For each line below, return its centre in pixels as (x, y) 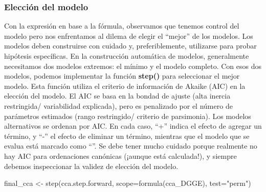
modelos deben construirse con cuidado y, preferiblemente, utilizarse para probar (130, 46)
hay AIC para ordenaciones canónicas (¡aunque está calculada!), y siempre (120, 155)
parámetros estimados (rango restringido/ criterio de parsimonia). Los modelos (128, 116)
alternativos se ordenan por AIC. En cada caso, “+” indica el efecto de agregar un (133, 126)
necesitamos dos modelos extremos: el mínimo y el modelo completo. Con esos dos (133, 66)
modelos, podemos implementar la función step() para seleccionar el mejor (122, 76)
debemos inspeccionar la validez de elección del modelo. (91, 166)
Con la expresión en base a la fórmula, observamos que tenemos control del (122, 26)
